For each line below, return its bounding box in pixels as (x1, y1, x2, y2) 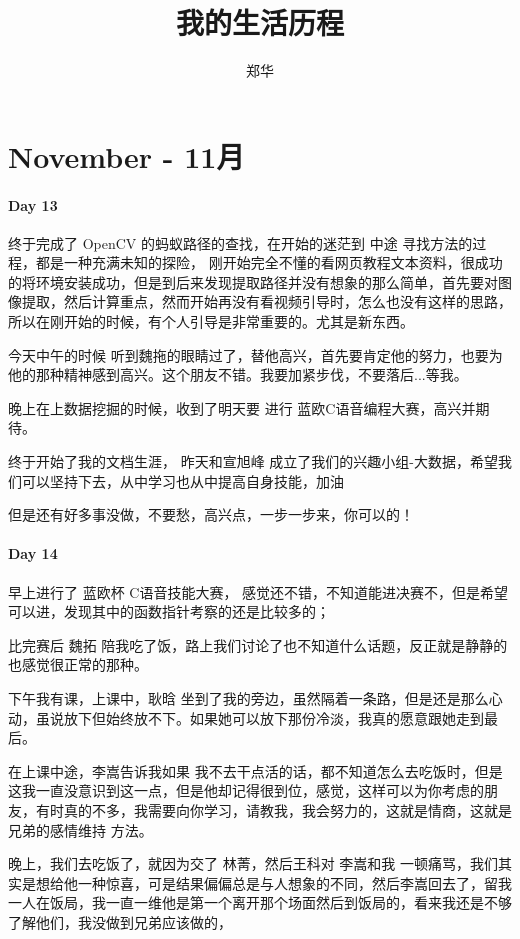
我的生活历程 (175, 2, 344, 43)
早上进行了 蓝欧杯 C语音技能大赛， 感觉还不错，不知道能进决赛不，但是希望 (8, 581, 509, 602)
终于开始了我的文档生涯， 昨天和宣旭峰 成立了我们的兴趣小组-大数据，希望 (8, 451, 498, 472)
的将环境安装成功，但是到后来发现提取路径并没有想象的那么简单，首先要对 (8, 271, 498, 292)
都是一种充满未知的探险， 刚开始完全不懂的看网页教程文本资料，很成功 (35, 252, 503, 273)
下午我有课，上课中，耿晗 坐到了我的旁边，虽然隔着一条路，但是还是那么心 (8, 688, 503, 708)
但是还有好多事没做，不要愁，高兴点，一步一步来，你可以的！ (8, 504, 414, 525)
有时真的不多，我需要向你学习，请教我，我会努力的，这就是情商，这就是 (35, 799, 512, 820)
